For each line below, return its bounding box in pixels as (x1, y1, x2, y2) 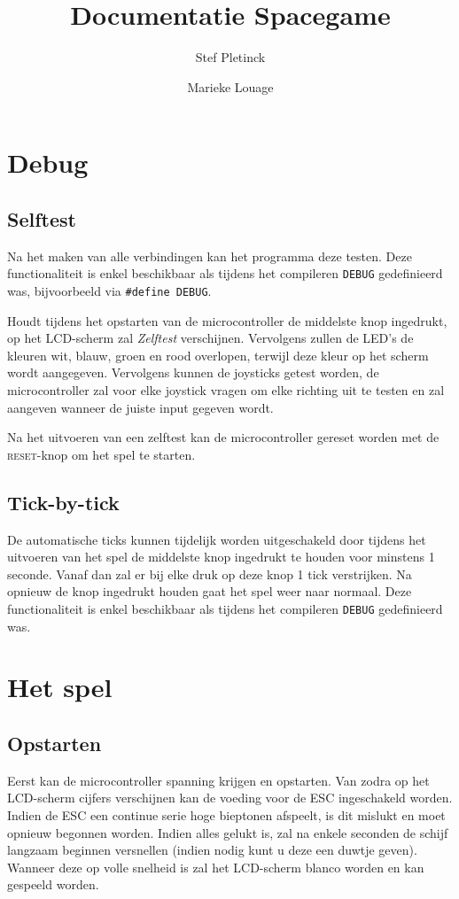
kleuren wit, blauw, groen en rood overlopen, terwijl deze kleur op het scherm (7, 345, 429, 364)
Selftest (7, 205, 76, 232)
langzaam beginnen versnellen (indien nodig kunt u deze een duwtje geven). (7, 841, 417, 859)
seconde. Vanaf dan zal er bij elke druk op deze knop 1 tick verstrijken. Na (7, 564, 412, 583)
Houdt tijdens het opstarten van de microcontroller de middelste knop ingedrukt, (7, 311, 447, 329)
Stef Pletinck (195, 48, 266, 66)
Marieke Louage (187, 77, 274, 96)
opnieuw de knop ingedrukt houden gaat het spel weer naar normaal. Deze (7, 582, 412, 601)
